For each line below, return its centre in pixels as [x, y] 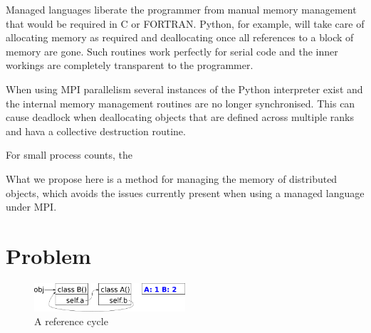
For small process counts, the [69, 155]
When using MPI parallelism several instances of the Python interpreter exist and [184, 89]
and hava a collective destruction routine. [96, 131]
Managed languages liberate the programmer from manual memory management [181, 9]
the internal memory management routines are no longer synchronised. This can [181, 103]
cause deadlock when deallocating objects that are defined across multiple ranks [180, 117]
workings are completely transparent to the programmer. [130, 65]
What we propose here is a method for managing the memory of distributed [172, 178]
